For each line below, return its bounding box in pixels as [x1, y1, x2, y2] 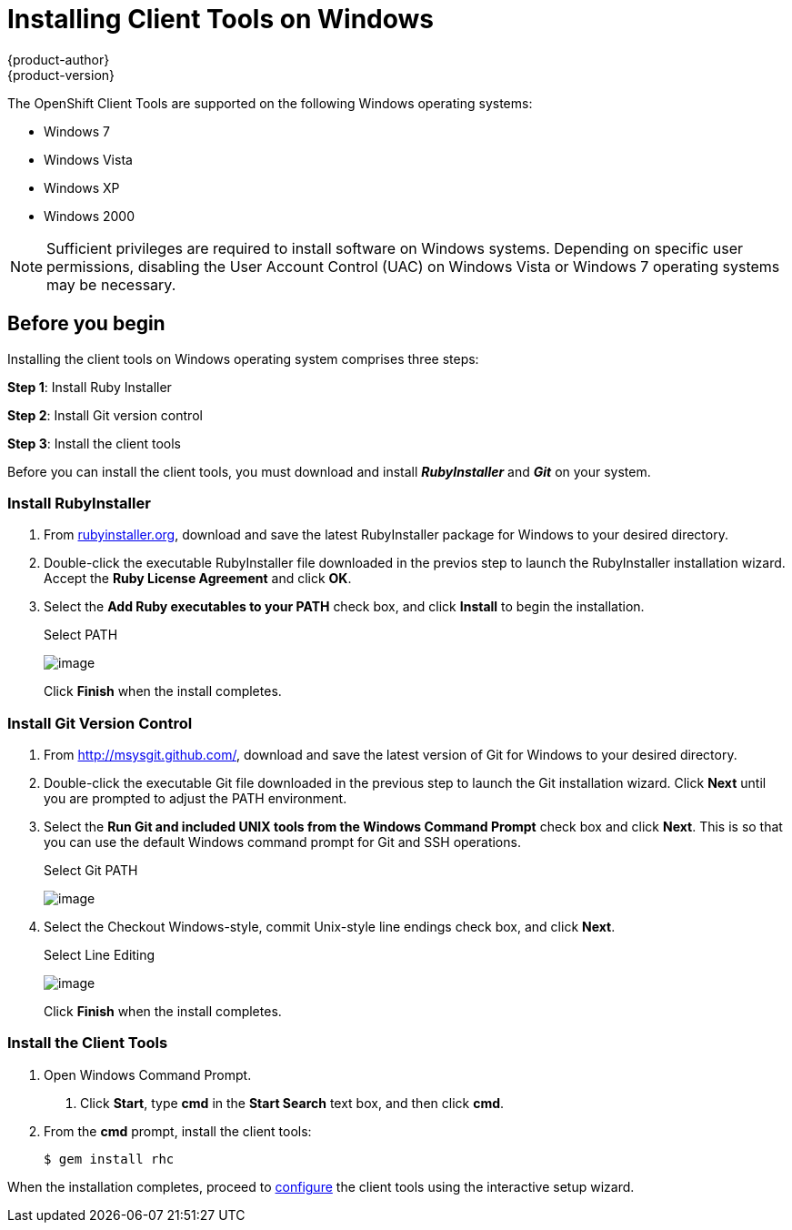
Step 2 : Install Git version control [7, 407, 203, 423]
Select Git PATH [44, 862, 138, 879]
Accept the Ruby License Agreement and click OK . [44, 570, 352, 587]
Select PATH [44, 627, 118, 643]
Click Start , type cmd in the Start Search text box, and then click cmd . [80, 1094, 505, 1111]
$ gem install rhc [44, 1151, 175, 1166]
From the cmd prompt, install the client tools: [44, 1123, 312, 1139]
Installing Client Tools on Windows [7, 4, 434, 35]
